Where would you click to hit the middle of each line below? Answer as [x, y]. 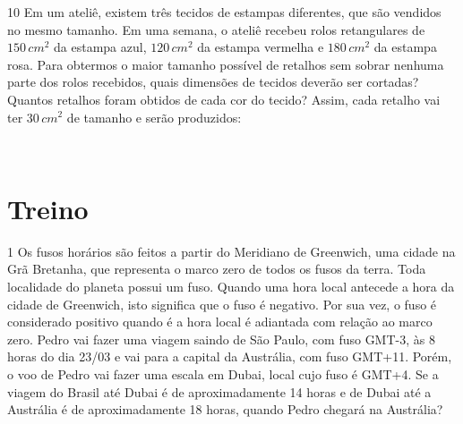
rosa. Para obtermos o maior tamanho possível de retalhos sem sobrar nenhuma [226, 64]
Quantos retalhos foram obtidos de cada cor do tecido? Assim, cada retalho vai [224, 99]
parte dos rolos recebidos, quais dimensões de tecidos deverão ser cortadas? [213, 82]
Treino [48, 208]
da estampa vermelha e [261, 47]
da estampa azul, [100, 47]
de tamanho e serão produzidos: [154, 117]
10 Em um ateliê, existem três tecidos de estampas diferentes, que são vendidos [224, 12]
